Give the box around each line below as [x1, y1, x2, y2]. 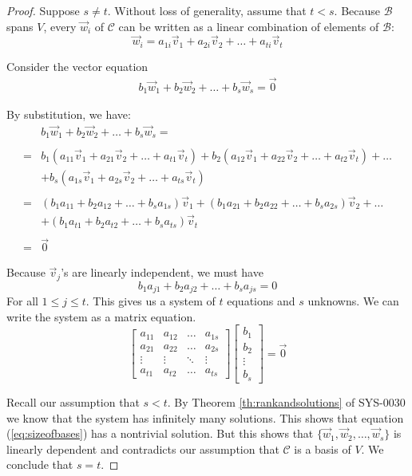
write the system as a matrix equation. [6, 308, 196, 325]
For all [6, 293, 38, 309]
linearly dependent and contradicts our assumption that [6, 440, 279, 457]
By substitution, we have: [6, 106, 131, 123]
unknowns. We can [307, 293, 399, 309]
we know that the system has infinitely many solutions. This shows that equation [6, 409, 404, 426]
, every [43, 18, 77, 34]
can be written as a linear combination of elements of [118, 18, 379, 34]
